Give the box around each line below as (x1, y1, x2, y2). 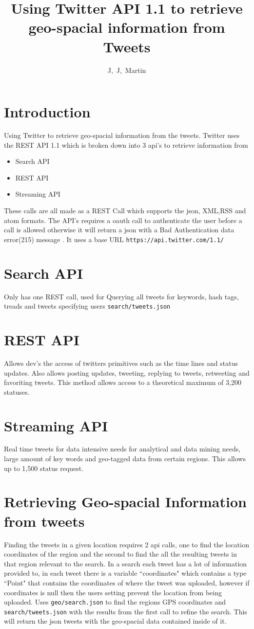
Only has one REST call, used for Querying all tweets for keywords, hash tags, (4, 291, 239, 301)
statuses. (4, 386, 30, 397)
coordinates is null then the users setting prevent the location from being (4, 587, 222, 597)
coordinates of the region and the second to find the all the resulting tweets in (4, 549, 237, 559)
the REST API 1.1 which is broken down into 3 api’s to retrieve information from (4, 139, 248, 150)
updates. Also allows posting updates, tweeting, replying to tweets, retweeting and (4, 367, 250, 378)
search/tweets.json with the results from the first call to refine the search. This (4, 606, 247, 616)
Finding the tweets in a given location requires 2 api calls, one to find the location (4, 539, 249, 549)
